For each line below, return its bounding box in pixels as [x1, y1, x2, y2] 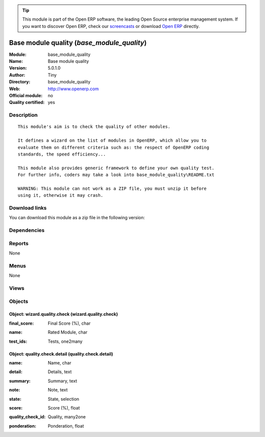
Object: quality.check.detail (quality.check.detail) [9, 351, 113, 357]
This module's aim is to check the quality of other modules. [18, 124, 171, 129]
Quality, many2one [48, 414, 86, 420]
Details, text [48, 369, 72, 375]
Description [9, 112, 38, 119]
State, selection [48, 396, 79, 402]
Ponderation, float [48, 423, 84, 429]
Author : [9, 72, 26, 78]
